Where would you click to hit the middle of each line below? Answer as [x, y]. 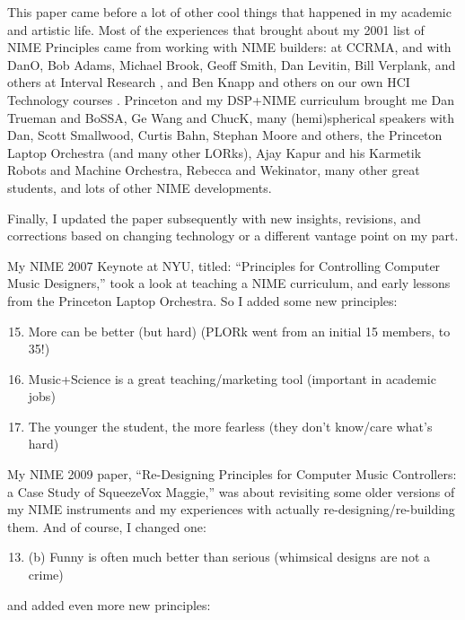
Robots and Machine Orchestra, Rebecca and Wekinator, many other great [214, 170]
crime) [46, 575]
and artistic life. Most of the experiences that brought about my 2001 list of [216, 29]
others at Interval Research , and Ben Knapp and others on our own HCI [209, 82]
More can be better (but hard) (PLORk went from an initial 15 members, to [239, 331]
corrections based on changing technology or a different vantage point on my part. [233, 236]
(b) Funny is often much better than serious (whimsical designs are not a [229, 557]
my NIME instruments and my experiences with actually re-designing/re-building [231, 509]
